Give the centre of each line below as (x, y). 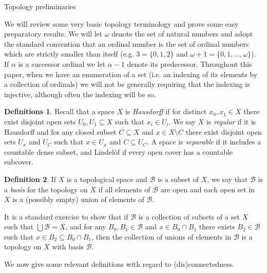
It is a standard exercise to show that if (66, 216)
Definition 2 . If (30, 179)
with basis (68, 247)
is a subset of (178, 179)
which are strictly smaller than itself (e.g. (69, 54)
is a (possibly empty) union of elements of (78, 199)
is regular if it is (231, 121)
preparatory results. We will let (53, 34)
